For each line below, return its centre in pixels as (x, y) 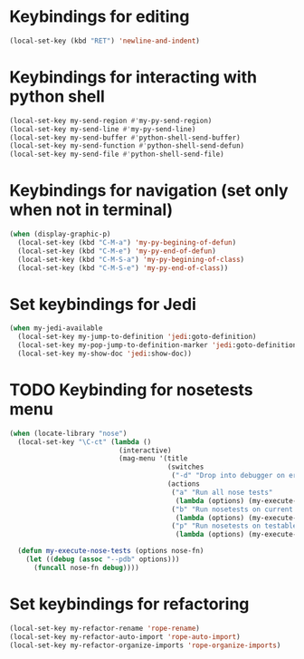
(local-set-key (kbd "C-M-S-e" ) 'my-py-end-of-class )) (123, 268)
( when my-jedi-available (56, 328)
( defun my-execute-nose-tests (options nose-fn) (111, 551)
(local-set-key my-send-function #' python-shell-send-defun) (127, 146)
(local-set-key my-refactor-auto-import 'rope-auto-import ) (125, 636)
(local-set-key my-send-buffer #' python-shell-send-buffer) (125, 138)
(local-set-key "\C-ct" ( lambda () (85, 441)
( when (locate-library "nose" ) (68, 433)
